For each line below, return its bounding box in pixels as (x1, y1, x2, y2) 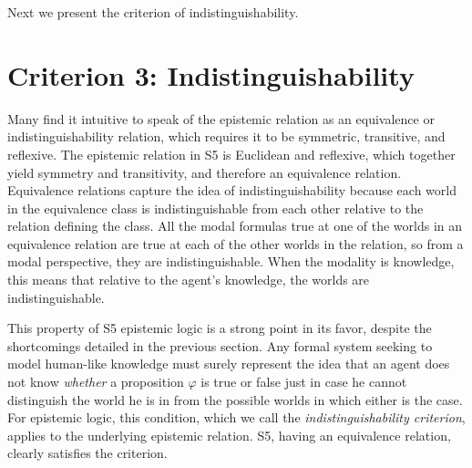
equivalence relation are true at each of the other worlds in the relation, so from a (7, 234, 464, 253)
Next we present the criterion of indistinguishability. (7, 3, 299, 21)
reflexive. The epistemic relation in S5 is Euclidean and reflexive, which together (7, 144, 456, 163)
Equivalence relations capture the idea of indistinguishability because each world (7, 181, 457, 200)
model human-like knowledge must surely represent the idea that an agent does (7, 354, 450, 373)
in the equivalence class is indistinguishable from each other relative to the (7, 198, 424, 217)
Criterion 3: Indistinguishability (7, 56, 415, 93)
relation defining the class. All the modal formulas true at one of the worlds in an (7, 216, 463, 235)
